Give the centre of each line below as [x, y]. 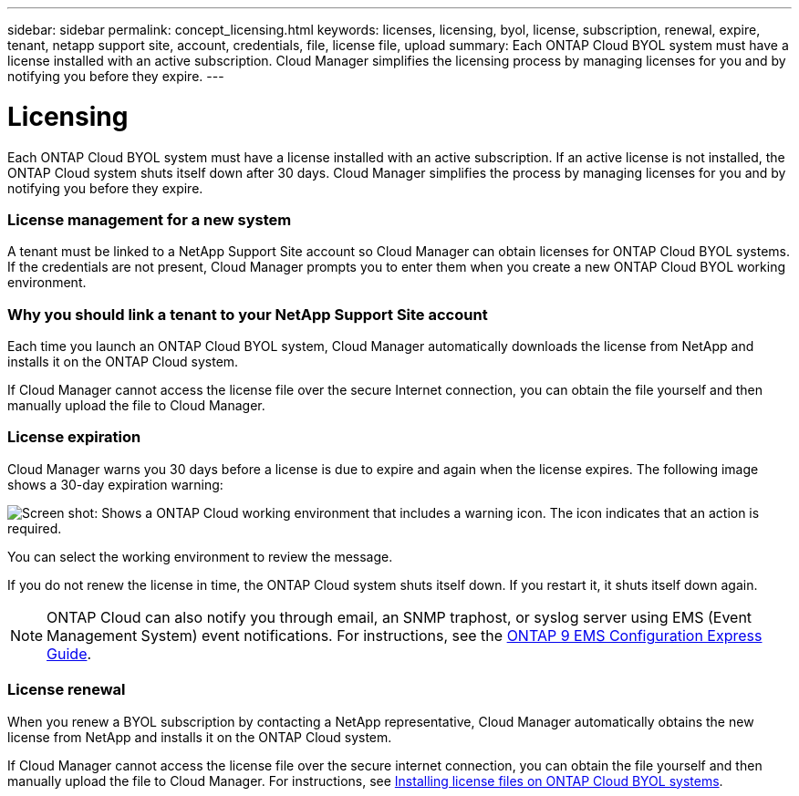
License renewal [67, 690]
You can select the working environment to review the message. [200, 556]
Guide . [69, 653]
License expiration [74, 437]
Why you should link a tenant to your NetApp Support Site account [248, 314]
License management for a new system [150, 219]
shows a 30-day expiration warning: [115, 484]
